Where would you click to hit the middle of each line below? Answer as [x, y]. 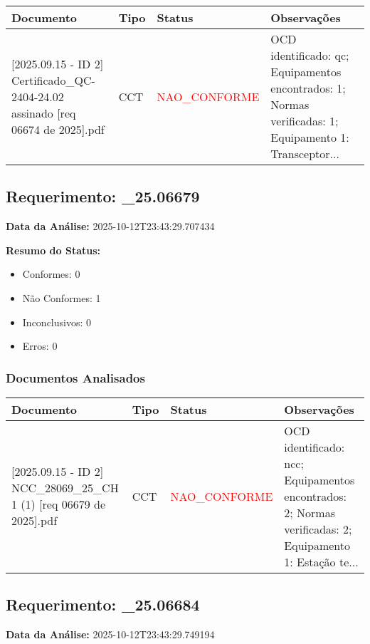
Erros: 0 [40, 346]
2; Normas [310, 512]
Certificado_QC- [53, 80]
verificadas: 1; [305, 121]
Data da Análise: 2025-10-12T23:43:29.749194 [110, 634]
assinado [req [44, 113]
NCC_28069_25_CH [65, 488]
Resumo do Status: [53, 250]
